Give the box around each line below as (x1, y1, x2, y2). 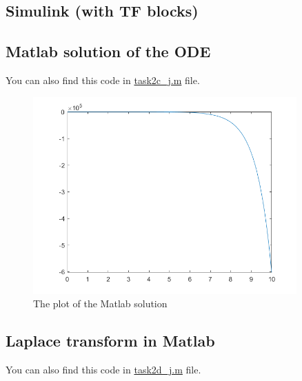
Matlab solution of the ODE (6, 41, 211, 62)
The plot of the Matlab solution (33, 296, 168, 311)
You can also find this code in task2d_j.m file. (6, 362, 201, 377)
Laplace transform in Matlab (6, 330, 215, 351)
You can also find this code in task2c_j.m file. (6, 72, 200, 87)
